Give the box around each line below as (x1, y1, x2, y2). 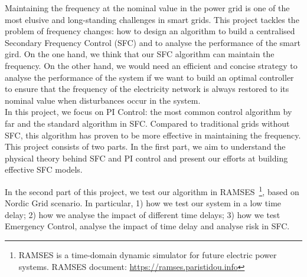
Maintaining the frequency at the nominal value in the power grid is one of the (5, 2, 290, 14)
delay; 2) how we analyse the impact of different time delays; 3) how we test (5, 208, 280, 220)
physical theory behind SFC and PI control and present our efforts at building (5, 151, 288, 164)
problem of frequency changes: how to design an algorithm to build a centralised (5, 25, 295, 37)
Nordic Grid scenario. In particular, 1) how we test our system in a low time (5, 197, 282, 209)
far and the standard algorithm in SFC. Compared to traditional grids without (5, 117, 290, 129)
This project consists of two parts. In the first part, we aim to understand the (5, 140, 286, 153)
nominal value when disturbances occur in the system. (5, 94, 201, 106)
